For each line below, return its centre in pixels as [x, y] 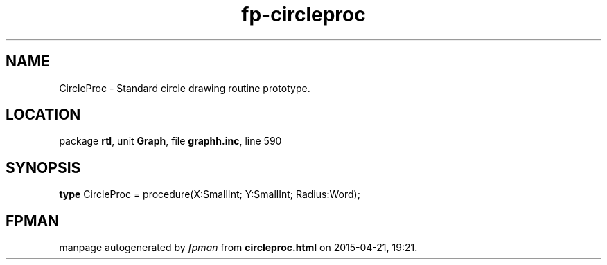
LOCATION [43, 115]
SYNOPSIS [43, 167]
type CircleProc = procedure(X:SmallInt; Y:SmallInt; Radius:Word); [210, 194]
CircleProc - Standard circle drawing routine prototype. [185, 88]
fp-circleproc [303, 15]
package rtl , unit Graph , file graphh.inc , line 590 [170, 141]
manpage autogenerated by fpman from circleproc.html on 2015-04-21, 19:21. [238, 248]
